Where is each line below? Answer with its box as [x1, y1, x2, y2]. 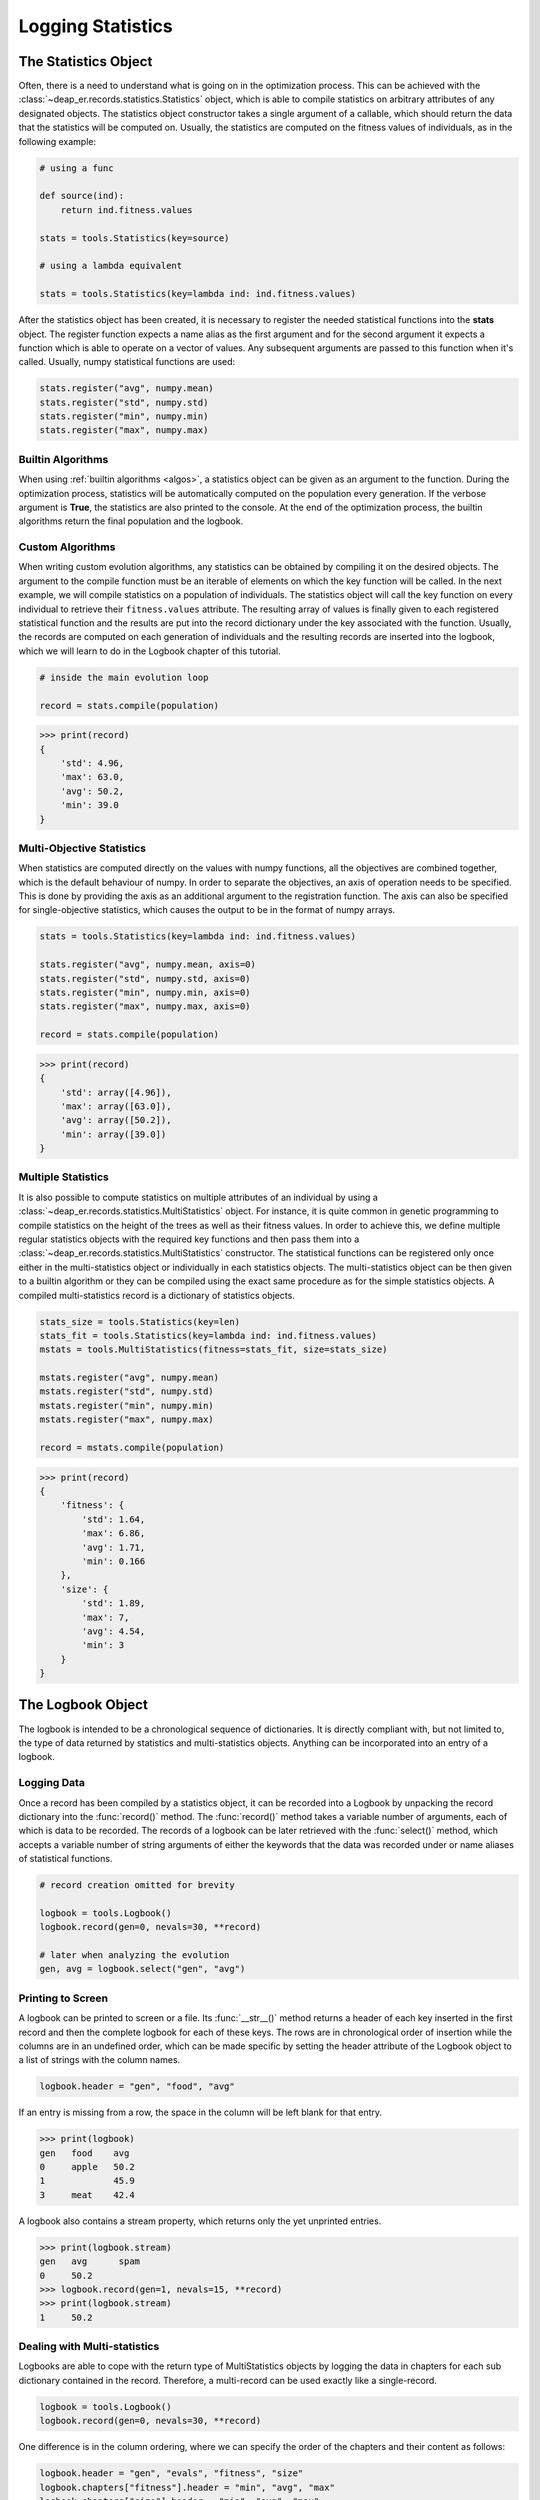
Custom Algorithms [18, 540, 116, 554]
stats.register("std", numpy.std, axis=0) [39, 973, 251, 984]
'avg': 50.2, [60, 785, 125, 797]
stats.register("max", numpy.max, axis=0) [39, 1001, 251, 1012]
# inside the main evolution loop [39, 671, 209, 683]
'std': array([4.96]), [60, 1086, 172, 1098]
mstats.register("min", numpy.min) [39, 1400, 214, 1411]
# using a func [39, 162, 114, 174]
